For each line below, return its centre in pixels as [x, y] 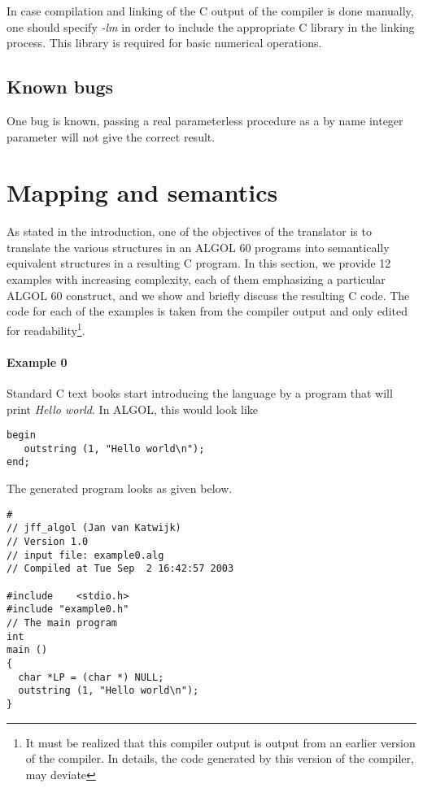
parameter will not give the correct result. [111, 136]
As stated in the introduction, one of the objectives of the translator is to [189, 231]
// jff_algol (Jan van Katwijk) [94, 528]
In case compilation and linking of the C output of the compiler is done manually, [210, 11]
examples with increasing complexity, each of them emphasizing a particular [196, 279]
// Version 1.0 [48, 541]
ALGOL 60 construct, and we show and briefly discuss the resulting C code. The [208, 295]
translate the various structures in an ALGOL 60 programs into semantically [198, 247]
